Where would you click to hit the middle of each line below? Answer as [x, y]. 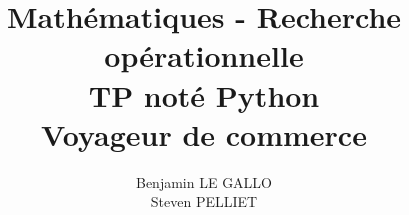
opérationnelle [204, 55]
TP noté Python [204, 94]
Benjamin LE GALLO [204, 181]
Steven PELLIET [204, 201]
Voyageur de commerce [204, 133]
